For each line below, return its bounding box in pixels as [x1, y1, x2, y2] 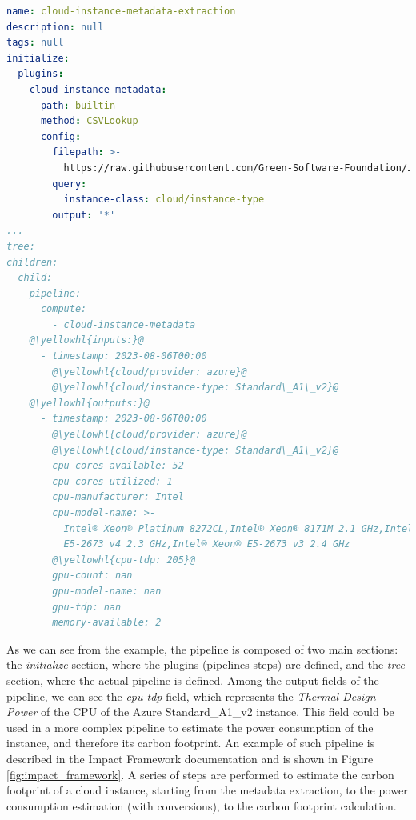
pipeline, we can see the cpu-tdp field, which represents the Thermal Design [6, 687, 376, 704]
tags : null [6, 37, 64, 49]
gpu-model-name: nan [52, 585, 162, 597]
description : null [6, 21, 104, 33]
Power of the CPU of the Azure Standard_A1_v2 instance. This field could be [6, 703, 394, 720]
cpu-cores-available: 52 [52, 460, 184, 472]
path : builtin [40, 99, 116, 111]
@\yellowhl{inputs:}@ [29, 334, 144, 346]
